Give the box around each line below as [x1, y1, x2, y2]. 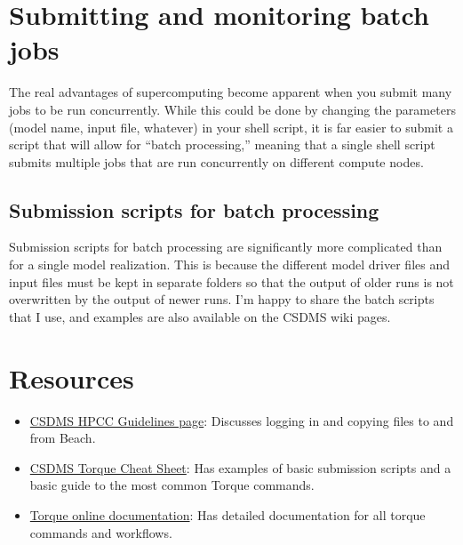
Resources [9, 359, 134, 396]
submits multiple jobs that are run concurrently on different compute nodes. [9, 152, 424, 171]
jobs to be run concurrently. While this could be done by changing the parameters [9, 100, 456, 118]
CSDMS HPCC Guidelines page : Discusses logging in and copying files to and [29, 411, 454, 429]
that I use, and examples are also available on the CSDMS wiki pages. [9, 307, 391, 325]
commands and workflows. [29, 523, 172, 541]
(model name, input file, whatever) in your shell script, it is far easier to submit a [9, 117, 453, 136]
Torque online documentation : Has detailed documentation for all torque [29, 505, 426, 524]
